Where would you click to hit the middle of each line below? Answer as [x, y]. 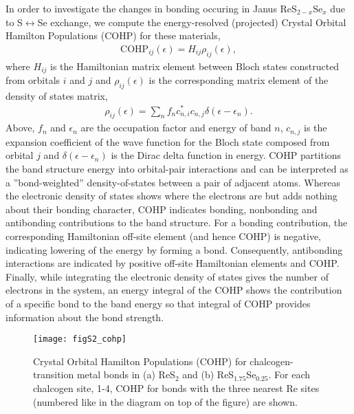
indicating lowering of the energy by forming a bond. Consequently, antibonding [174, 249]
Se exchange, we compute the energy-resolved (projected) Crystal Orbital [192, 22]
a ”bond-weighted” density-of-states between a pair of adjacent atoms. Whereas [173, 182]
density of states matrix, [57, 95]
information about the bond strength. [85, 317]
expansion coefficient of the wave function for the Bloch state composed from [168, 141]
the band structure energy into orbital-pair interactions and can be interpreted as [177, 168]
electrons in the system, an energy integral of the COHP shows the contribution [174, 290]
